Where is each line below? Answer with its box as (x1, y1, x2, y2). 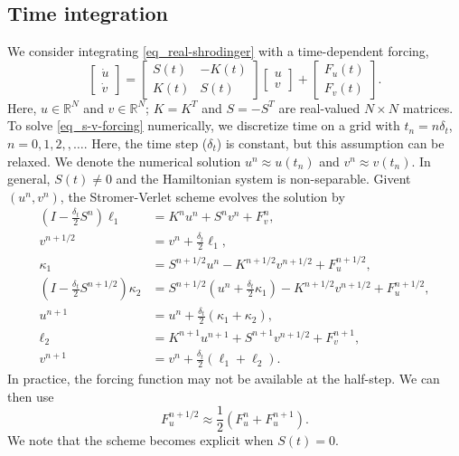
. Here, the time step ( (83, 133, 208, 152)
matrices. (402, 98, 454, 117)
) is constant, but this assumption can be (216, 133, 445, 152)
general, (7, 169, 51, 188)
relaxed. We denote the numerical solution (7, 151, 241, 170)
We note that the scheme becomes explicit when (7, 431, 274, 450)
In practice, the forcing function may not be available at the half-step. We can (7, 369, 440, 388)
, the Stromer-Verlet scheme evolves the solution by (60, 186, 345, 205)
